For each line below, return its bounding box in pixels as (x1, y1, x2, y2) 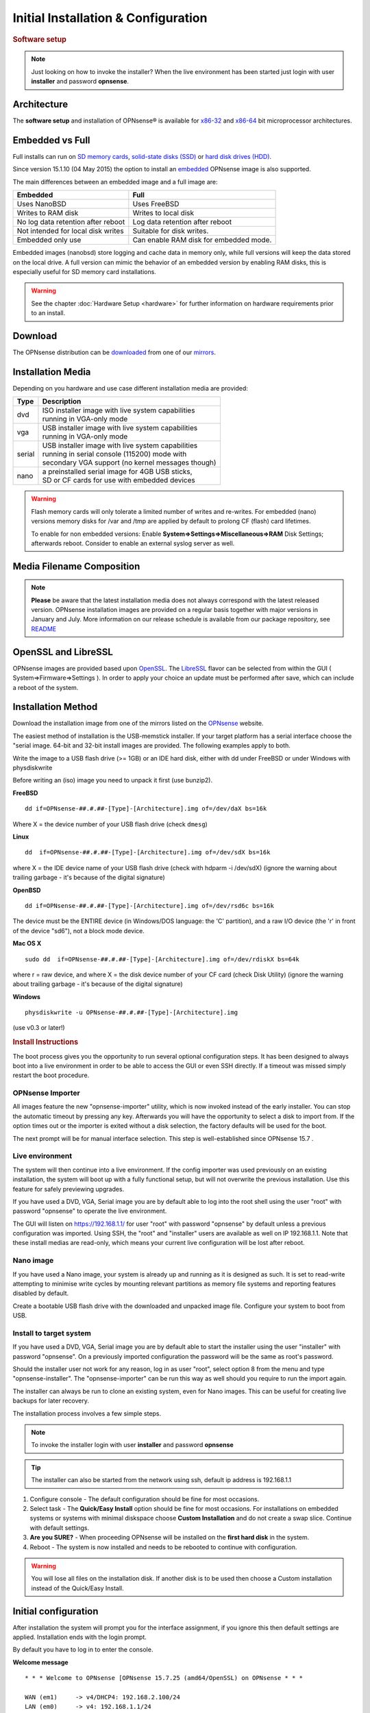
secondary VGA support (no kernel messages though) (42, 458, 217, 467)
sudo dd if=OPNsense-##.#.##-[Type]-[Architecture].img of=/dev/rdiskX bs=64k (25, 955, 299, 963)
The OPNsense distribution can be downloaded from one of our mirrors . (12, 348, 216, 356)
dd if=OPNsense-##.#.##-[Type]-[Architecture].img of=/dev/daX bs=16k (25, 805, 267, 813)
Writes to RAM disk (16, 208, 79, 218)
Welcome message (12, 1658, 69, 1666)
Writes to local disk (132, 208, 195, 218)
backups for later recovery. (12, 1396, 89, 1405)
